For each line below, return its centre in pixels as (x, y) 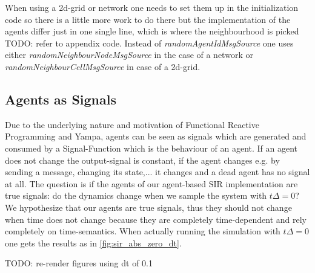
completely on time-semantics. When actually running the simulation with (143, 231)
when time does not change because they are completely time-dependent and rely (156, 219)
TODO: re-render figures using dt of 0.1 (79, 263)
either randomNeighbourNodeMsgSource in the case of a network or (129, 55)
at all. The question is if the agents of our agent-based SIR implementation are (151, 183)
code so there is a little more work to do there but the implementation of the (148, 19)
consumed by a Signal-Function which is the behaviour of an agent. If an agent (151, 148)
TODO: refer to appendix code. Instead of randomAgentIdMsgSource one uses (149, 43)
